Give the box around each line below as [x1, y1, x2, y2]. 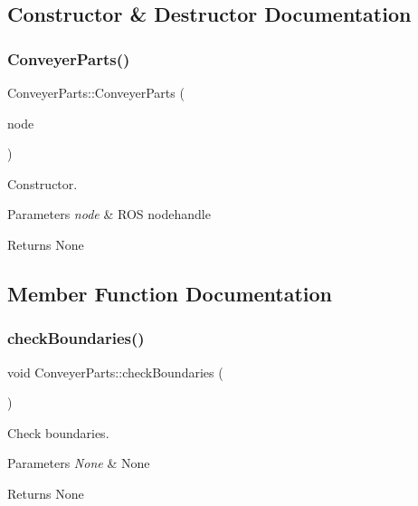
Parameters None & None [7, 453, 150, 473]
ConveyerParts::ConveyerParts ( [7, 83, 185, 101]
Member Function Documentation [7, 279, 333, 307]
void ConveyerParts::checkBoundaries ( [7, 362, 223, 381]
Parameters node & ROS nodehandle [7, 205, 211, 224]
